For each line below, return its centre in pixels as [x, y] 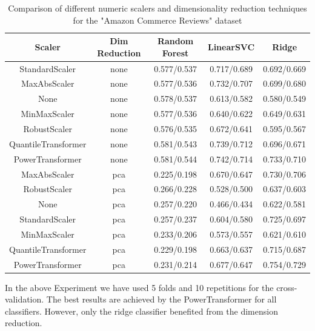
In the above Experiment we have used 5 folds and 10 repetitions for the [139, 287]
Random [175, 41]
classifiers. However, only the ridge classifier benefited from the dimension [141, 311]
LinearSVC [231, 46]
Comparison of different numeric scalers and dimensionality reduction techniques [157, 8]
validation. [25, 299]
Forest [175, 52]
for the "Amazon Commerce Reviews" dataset [157, 20]
